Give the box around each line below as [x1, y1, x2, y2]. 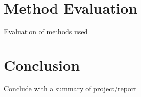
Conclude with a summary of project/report [4, 83, 137, 93]
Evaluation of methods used [4, 26, 88, 37]
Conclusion [4, 55, 80, 75]
